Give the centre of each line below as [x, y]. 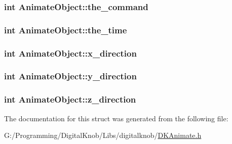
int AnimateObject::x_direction [70, 53]
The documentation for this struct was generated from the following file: [116, 118]
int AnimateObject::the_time [66, 30]
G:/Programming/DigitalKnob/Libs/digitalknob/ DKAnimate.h [103, 135]
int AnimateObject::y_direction [70, 76]
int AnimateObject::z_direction [70, 99]
